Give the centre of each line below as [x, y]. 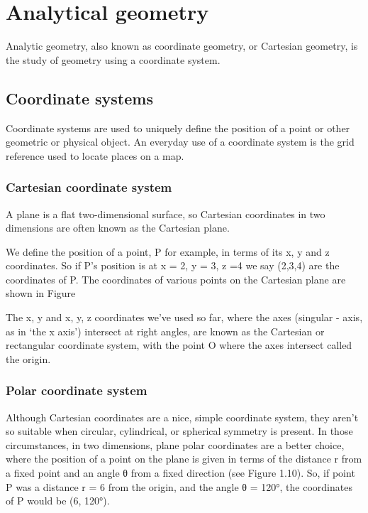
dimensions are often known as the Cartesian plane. [118, 228]
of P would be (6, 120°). [58, 501]
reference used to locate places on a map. [95, 155]
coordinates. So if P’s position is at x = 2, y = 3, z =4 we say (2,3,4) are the [173, 265]
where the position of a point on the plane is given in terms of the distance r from [184, 459]
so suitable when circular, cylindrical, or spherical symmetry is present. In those [179, 431]
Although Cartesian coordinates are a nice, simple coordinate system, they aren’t [182, 417]
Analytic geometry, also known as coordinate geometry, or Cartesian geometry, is [182, 46]
